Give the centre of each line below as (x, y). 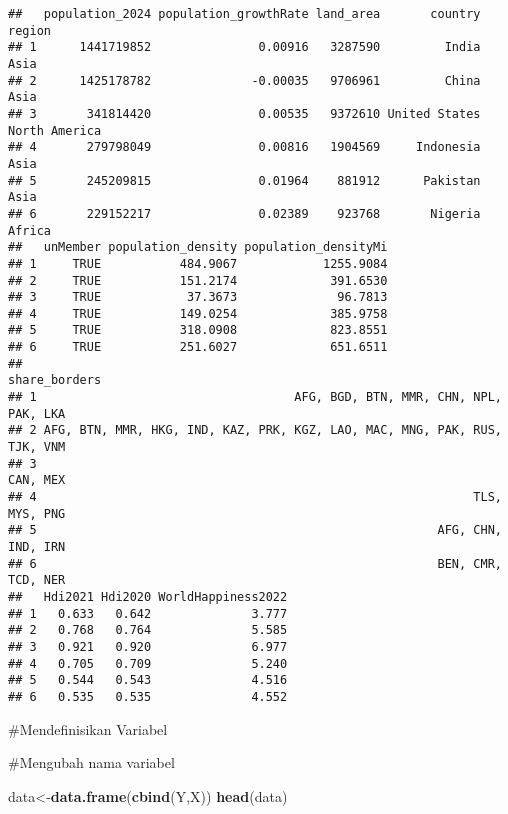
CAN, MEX (37, 480)
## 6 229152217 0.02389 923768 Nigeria (244, 213)
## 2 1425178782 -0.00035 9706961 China (244, 80)
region (29, 30)
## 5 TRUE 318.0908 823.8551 (198, 330)
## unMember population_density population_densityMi (198, 247)
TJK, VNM (37, 447)
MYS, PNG (37, 513)
